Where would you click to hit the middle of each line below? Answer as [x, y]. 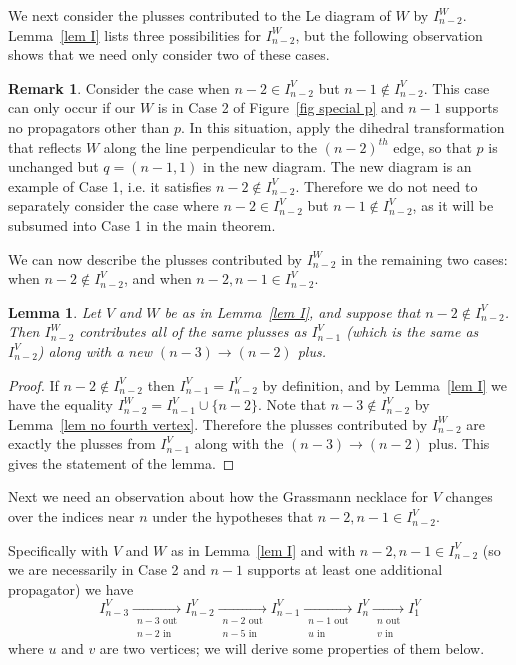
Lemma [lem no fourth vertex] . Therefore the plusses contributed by [218, 423]
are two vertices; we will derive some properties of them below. [292, 647]
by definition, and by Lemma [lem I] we [384, 384]
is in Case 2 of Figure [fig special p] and [280, 107]
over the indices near [71, 516]
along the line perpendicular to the [210, 146]
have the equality [60, 404]
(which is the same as [412, 331]
